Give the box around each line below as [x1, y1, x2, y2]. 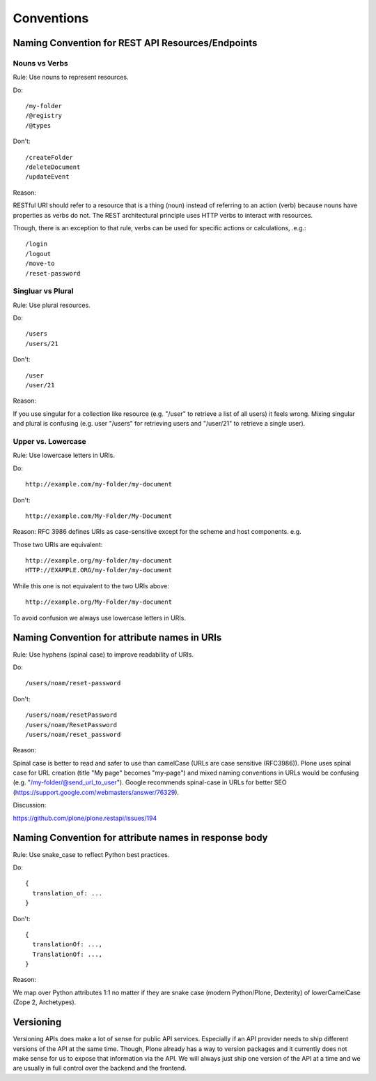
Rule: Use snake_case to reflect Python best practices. [13, 850, 170, 858]
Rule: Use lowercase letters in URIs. [13, 451, 115, 460]
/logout [25, 250, 52, 258]
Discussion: [13, 801, 47, 810]
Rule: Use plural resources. [13, 301, 91, 309]
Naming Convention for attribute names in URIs [13, 632, 222, 643]
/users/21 [25, 339, 58, 348]
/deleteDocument [25, 163, 81, 171]
